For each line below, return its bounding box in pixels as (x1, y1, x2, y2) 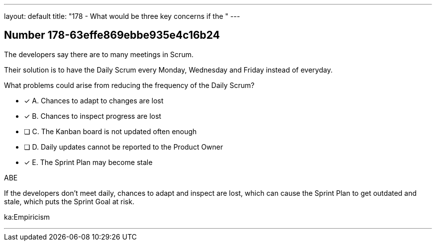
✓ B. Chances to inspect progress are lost (24, 111, 161, 120)
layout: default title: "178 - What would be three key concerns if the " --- (4, 12, 240, 20)
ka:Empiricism (4, 212, 50, 221)
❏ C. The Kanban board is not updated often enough (24, 127, 197, 136)
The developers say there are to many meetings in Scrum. (4, 50, 194, 59)
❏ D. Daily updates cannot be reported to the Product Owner (24, 142, 223, 151)
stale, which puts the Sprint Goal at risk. (4, 197, 134, 206)
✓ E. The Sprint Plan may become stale (24, 158, 153, 166)
